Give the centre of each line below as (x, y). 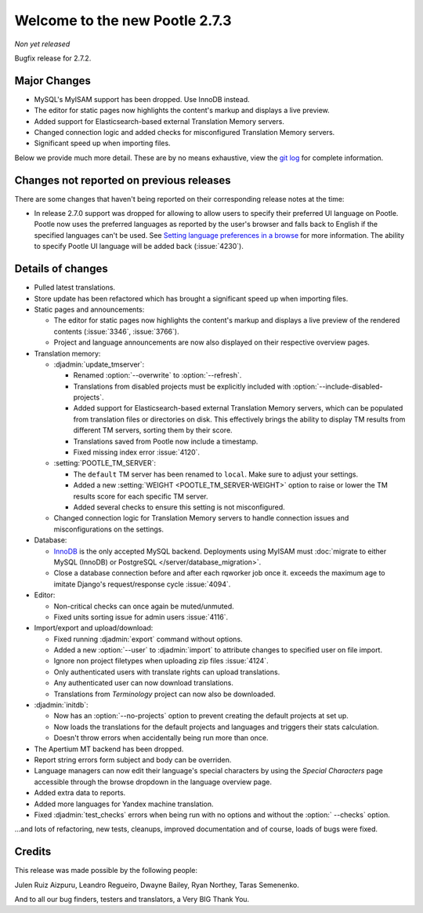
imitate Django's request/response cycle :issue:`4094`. (142, 584)
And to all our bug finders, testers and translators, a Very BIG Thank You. (132, 899)
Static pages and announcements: (89, 309)
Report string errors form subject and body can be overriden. (133, 760)
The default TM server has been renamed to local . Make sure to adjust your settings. (216, 474)
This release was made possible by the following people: (106, 871)
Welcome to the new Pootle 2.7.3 (123, 20)
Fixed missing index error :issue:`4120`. (136, 452)
